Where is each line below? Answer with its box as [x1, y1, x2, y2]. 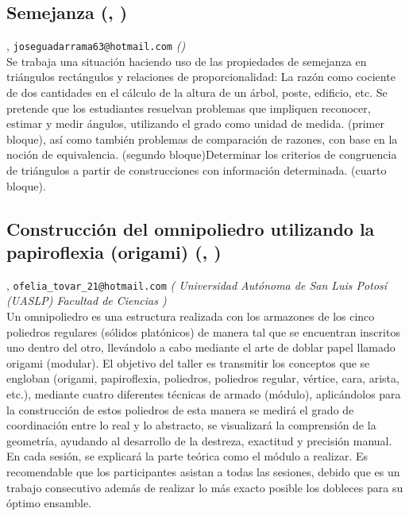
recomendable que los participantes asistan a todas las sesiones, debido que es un [6, 463, 400, 479]
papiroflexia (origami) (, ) [6, 239, 222, 264]
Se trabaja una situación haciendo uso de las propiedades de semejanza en [6, 52, 367, 69]
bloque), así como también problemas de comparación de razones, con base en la [6, 130, 398, 147]
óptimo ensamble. [6, 495, 92, 511]
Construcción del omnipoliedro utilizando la [6, 216, 375, 241]
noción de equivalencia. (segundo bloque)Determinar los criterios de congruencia [6, 146, 397, 163]
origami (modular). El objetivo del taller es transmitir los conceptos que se [6, 354, 370, 371]
